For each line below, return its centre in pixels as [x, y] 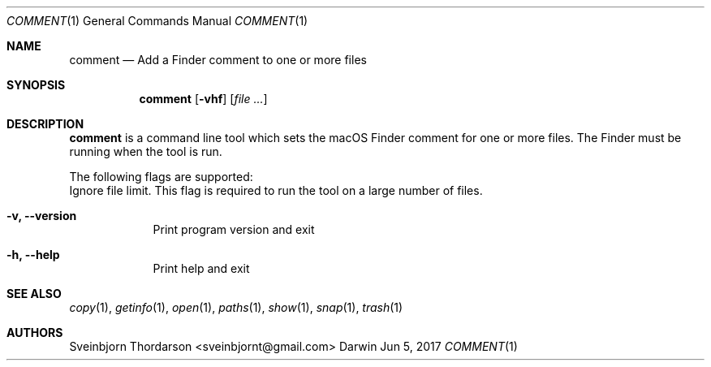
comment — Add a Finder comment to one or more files [218, 60]
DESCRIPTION [45, 124]
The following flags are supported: [161, 177]
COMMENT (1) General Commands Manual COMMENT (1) [157, 21]
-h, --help [33, 255]
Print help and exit [201, 268]
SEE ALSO [34, 294]
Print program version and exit [234, 229]
